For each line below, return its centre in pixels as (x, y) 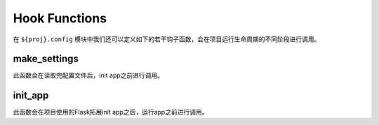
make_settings (46, 59)
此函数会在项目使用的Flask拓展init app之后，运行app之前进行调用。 (111, 112)
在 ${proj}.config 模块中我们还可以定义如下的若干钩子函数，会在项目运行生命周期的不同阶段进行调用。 (167, 39)
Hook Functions (60, 18)
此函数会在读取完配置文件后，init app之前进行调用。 (88, 75)
